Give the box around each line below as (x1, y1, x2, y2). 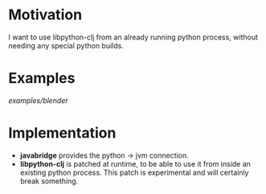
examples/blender (8, 95, 68, 105)
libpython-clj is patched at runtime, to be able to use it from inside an (19, 159, 252, 168)
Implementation (8, 124, 117, 142)
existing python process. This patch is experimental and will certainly (19, 167, 249, 177)
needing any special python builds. (8, 40, 125, 50)
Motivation (8, 6, 83, 24)
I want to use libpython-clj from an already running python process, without (8, 32, 259, 42)
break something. (19, 175, 79, 186)
